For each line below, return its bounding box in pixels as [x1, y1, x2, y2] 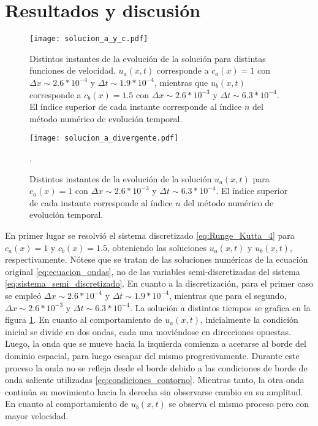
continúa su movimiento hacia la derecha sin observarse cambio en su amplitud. [5, 385, 303, 398]
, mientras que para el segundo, [168, 289, 287, 301]
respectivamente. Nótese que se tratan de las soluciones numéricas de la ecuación [5, 253, 308, 266]
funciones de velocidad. [29, 64, 116, 77]
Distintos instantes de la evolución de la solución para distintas [29, 52, 266, 64]
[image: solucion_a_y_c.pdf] [29, 34, 148, 44]
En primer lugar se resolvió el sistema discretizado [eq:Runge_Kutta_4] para [5, 228, 295, 241]
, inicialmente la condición [200, 313, 298, 326]
